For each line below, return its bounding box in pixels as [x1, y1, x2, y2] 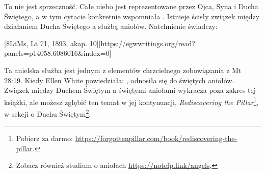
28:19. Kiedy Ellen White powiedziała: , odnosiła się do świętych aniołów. [4, 75, 234, 85]
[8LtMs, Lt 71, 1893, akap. [4, 38, 88, 48]
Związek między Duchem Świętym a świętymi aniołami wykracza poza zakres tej [4, 85, 256, 95]
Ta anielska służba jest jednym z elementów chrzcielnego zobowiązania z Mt [4, 64, 242, 75]
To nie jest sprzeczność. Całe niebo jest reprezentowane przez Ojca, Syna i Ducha [4, 1, 258, 11]
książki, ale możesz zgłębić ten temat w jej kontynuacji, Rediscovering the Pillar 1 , [4, 95, 259, 107]
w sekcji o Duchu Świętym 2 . [4, 107, 91, 119]
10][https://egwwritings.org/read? [89, 38, 195, 48]
